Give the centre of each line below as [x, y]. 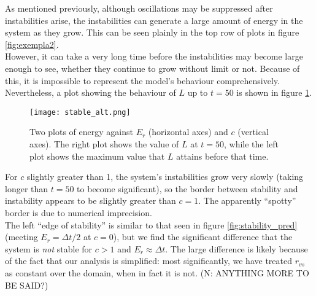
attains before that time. [222, 156]
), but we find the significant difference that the [203, 237]
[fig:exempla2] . [32, 44]
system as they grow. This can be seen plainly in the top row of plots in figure [152, 32]
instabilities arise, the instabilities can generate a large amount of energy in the [154, 20]
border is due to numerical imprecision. [79, 212]
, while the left [252, 144]
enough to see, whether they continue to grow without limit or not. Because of [152, 68]
